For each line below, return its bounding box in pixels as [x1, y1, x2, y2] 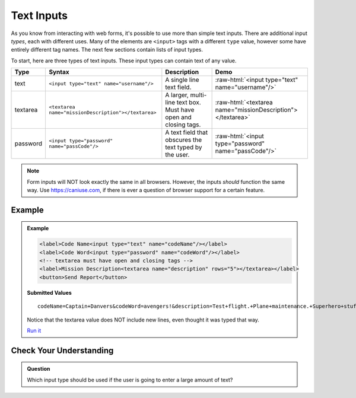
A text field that [165, 128, 208, 136]
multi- [190, 91, 207, 99]
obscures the [165, 136, 202, 144]
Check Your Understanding [11, 345, 114, 355]
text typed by [165, 143, 202, 151]
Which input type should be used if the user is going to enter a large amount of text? [27, 376, 233, 383]
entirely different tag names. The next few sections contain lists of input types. [11, 46, 204, 53]
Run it [27, 327, 42, 334]
